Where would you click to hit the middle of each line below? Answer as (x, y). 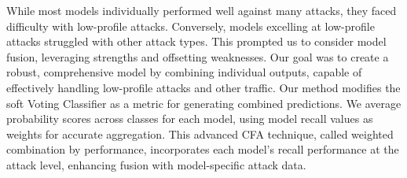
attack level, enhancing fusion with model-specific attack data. (156, 164)
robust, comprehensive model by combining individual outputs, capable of (184, 72)
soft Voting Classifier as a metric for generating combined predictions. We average (204, 103)
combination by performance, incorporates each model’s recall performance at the (203, 149)
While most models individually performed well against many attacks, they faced (202, 10)
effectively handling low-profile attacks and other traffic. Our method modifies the (203, 87)
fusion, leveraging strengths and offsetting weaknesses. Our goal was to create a (198, 56)
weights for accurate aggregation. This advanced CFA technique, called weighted (200, 133)
